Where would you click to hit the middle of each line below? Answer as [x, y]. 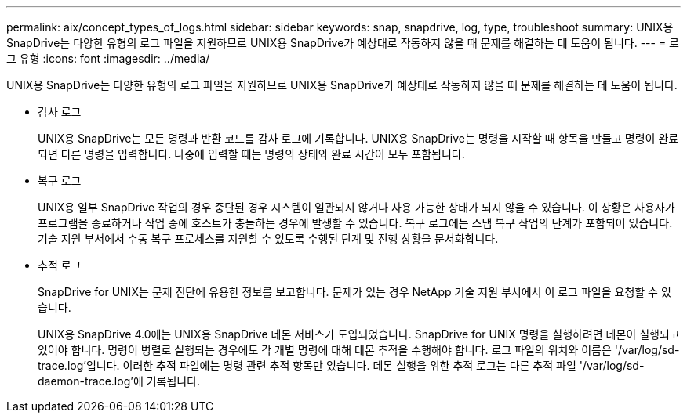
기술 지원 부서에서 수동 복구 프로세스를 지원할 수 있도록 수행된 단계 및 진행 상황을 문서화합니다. [268, 238]
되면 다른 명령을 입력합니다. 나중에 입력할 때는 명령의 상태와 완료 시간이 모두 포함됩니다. [251, 154]
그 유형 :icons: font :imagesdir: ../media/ [108, 58]
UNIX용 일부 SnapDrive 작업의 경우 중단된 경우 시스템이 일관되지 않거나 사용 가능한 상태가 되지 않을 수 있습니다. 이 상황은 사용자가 [356, 207]
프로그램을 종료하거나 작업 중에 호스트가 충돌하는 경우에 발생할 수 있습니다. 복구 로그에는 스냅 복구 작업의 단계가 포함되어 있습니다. [355, 223]
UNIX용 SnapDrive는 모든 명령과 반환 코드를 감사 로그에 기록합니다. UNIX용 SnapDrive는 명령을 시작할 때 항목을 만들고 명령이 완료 [358, 138]
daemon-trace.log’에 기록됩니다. [119, 381]
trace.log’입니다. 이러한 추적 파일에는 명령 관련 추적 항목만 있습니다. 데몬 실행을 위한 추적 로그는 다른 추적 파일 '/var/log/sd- [341, 365]
